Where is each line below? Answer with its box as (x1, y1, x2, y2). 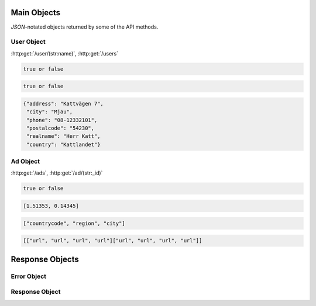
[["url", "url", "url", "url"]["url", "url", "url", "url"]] (23, 237, 202, 244)
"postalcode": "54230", (26, 124, 95, 131)
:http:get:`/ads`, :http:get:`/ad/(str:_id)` (11, 169, 103, 176)
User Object (11, 38, 46, 46)
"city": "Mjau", (26, 109, 73, 115)
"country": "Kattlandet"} (26, 141, 101, 148)
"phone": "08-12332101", (26, 117, 98, 123)
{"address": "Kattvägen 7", (23, 100, 104, 107)
